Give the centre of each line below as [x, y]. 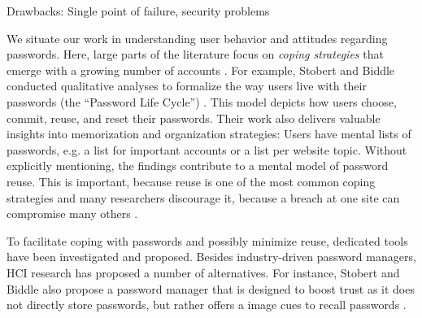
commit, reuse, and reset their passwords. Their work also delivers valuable [194, 118]
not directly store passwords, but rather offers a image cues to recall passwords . [207, 305]
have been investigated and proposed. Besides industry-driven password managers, [211, 257]
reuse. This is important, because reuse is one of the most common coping [191, 181]
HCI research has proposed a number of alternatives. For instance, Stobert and [203, 272]
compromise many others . [72, 213]
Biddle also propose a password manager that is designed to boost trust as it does [211, 288]
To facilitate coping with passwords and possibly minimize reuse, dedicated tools [207, 240]
